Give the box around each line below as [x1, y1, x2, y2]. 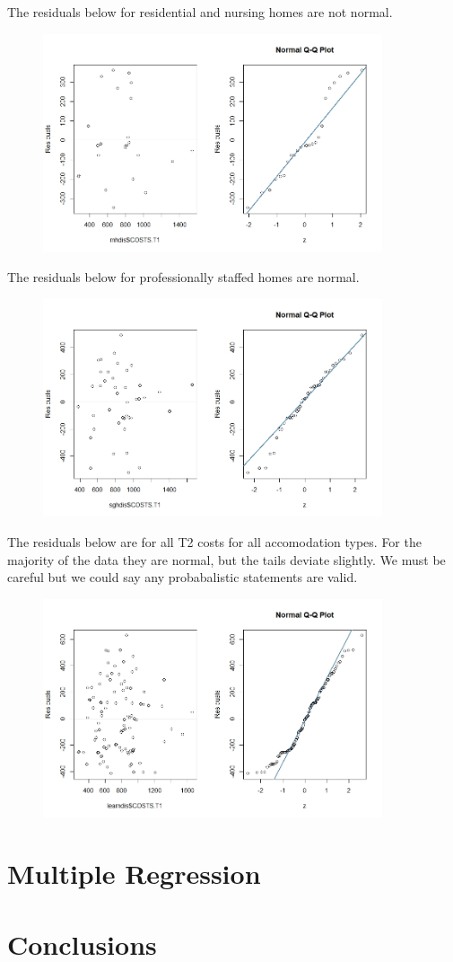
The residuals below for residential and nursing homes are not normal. [7, 3, 393, 21]
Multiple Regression [7, 855, 261, 892]
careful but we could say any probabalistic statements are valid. [7, 568, 358, 587]
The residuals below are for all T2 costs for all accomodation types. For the [7, 532, 422, 551]
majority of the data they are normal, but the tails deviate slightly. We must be [7, 550, 446, 569]
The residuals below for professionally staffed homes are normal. [7, 267, 360, 286]
